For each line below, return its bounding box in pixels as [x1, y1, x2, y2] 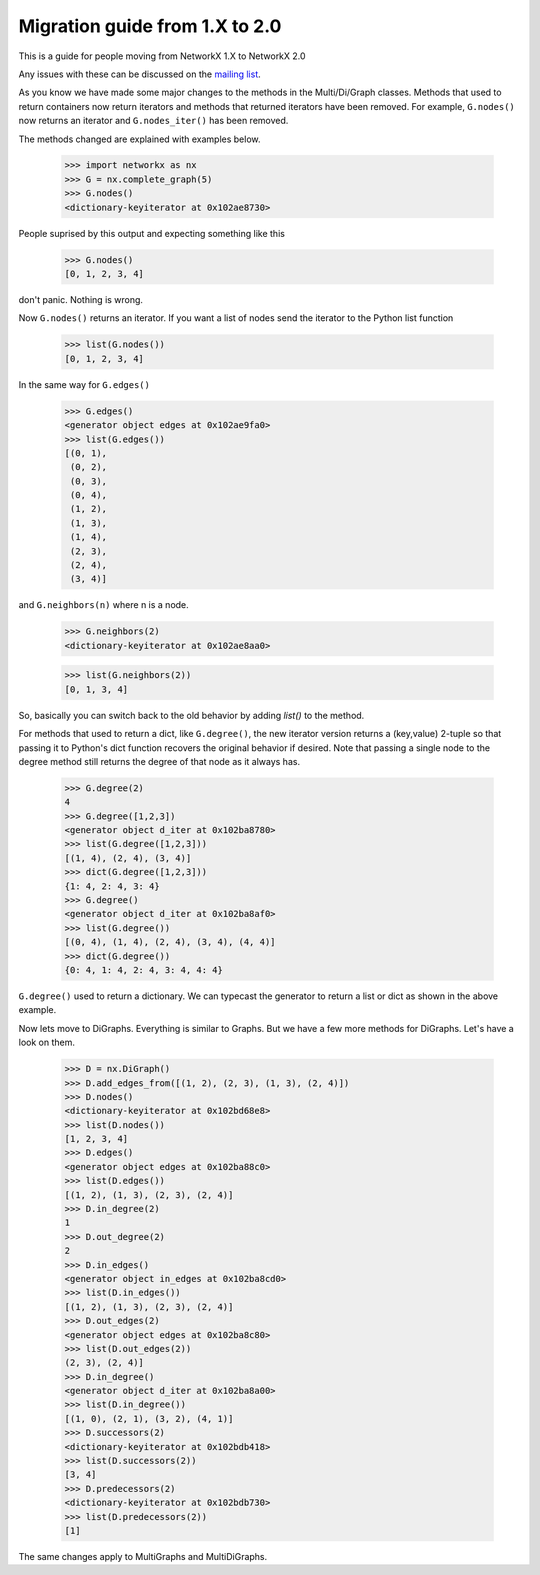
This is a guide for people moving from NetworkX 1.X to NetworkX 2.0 [18, 50, 306, 62]
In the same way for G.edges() [18, 378, 150, 390]
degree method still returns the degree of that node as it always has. [18, 755, 300, 767]
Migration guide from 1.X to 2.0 [18, 15, 282, 37]
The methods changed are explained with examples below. [18, 133, 261, 145]
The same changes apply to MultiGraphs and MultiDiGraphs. [18, 1550, 268, 1562]
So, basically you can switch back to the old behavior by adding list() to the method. [18, 709, 365, 721]
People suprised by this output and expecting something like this [18, 227, 285, 239]
